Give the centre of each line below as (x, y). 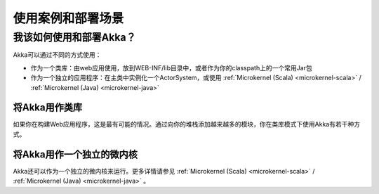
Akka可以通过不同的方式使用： (57, 55)
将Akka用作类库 (48, 108)
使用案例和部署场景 (68, 18)
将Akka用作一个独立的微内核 (75, 154)
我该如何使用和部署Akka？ (74, 37)
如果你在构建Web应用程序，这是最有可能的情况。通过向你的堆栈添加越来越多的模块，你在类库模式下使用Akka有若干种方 (187, 124)
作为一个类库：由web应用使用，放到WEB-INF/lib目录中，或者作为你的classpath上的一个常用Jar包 (171, 67)
